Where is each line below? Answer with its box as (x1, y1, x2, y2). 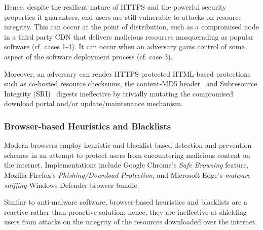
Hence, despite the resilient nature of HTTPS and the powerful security (4, 2, 227, 12)
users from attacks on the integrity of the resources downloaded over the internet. (4, 216, 257, 227)
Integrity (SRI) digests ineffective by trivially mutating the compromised (4, 88, 234, 98)
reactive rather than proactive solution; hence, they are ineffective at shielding (4, 206, 247, 217)
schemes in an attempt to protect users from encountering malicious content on (4, 149, 250, 160)
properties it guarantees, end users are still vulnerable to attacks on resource (4, 11, 242, 22)
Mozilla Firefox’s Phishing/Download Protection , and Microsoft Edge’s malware (4, 169, 250, 180)
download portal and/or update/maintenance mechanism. (4, 98, 183, 109)
